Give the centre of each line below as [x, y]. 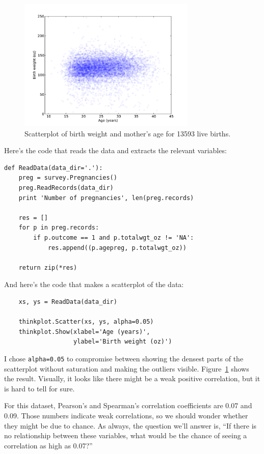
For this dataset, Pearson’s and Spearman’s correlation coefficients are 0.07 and [128, 405]
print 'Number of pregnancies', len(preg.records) [106, 198]
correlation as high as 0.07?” [48, 445]
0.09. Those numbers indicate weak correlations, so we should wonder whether [126, 415]
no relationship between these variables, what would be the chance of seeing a [126, 435]
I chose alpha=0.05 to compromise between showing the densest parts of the [124, 358]
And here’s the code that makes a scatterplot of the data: [94, 284]
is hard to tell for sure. [39, 388]
